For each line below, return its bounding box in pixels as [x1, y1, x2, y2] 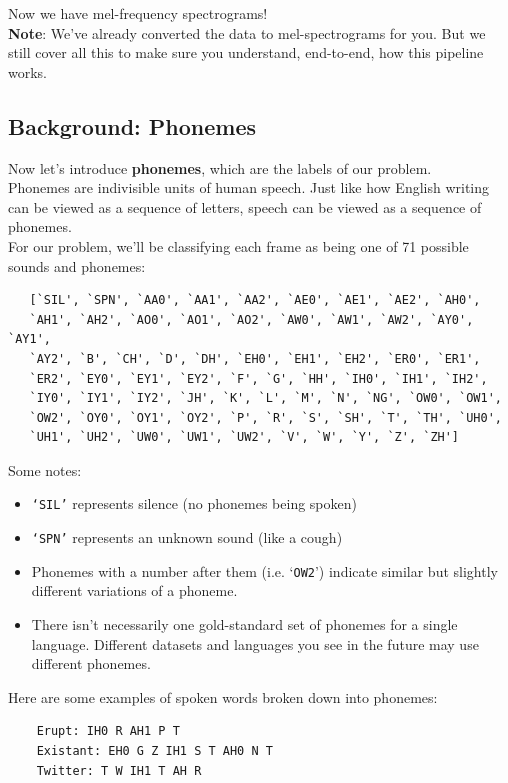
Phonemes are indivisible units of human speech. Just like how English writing [8, 177, 490, 198]
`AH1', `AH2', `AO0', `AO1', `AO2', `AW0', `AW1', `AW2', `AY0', [29, 312, 474, 327]
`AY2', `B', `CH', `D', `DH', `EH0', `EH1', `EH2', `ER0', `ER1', [29, 351, 481, 366]
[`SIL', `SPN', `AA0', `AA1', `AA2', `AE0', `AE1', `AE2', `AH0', [29, 293, 481, 308]
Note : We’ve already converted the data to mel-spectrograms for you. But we [8, 22, 486, 43]
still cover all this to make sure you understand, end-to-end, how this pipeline [8, 42, 484, 63]
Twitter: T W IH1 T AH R [36, 763, 202, 778]
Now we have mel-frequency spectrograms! [8, 3, 268, 23]
